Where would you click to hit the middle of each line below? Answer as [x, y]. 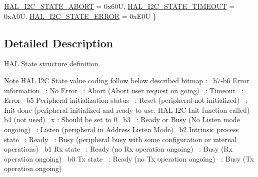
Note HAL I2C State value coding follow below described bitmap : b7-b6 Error [127, 80]
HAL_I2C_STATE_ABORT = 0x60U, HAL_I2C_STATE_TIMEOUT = [119, 6]
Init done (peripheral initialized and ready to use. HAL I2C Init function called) [127, 109]
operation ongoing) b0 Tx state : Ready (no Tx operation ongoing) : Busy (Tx [129, 158]
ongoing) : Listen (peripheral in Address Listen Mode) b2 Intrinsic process [121, 129]
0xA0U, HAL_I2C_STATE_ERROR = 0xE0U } [80, 16]
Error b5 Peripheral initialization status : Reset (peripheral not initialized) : [126, 100]
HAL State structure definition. [52, 64]
